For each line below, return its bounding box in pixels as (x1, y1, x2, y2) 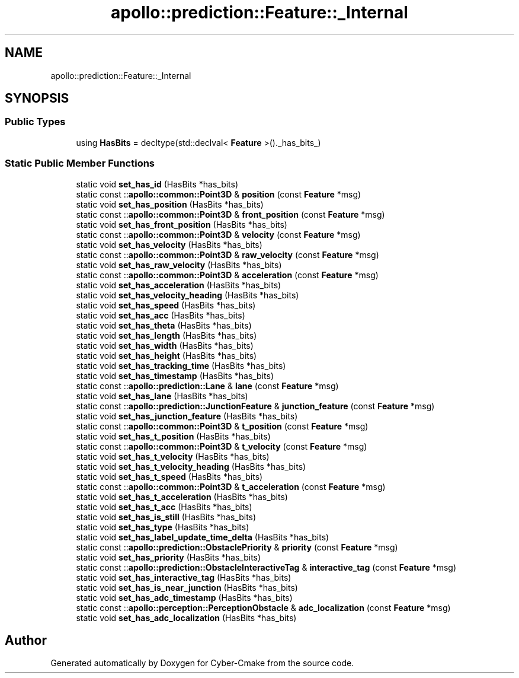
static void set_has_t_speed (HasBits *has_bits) (76, 471, 263, 482)
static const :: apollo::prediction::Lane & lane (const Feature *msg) (76, 380, 339, 391)
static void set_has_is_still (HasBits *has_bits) (76, 511, 257, 522)
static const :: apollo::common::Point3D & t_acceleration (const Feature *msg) (76, 481, 386, 492)
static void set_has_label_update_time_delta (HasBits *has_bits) (76, 531, 329, 542)
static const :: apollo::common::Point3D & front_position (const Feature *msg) (76, 209, 385, 219)
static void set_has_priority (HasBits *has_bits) (76, 552, 261, 562)
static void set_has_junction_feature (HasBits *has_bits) (76, 410, 298, 421)
